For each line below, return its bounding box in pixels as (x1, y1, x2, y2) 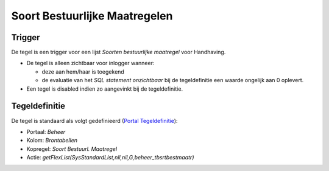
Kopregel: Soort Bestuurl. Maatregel (26, 145, 118, 152)
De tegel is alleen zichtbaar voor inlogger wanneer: (26, 60, 155, 67)
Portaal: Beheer (26, 128, 66, 135)
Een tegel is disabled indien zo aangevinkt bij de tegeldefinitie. (26, 85, 183, 92)
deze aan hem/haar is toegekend (41, 68, 124, 75)
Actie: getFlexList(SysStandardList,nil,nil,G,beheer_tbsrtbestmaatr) (26, 154, 194, 161)
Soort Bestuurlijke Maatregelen (11, 9, 173, 23)
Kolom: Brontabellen (26, 137, 77, 144)
